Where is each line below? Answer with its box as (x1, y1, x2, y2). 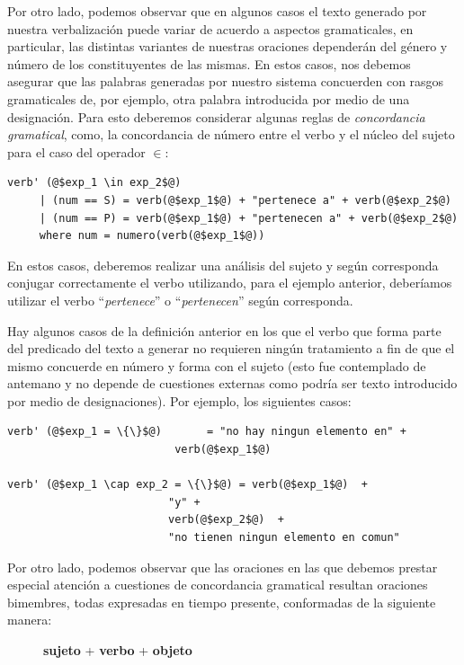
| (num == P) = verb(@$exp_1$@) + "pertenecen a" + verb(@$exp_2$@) (39, 211, 459, 225)
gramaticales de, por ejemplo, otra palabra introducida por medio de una (7, 89, 410, 108)
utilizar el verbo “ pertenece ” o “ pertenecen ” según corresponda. (7, 290, 353, 309)
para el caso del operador (7, 142, 146, 161)
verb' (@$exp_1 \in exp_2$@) (7, 176, 182, 190)
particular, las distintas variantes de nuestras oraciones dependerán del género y (7, 37, 448, 56)
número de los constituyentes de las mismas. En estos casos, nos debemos (7, 54, 411, 73)
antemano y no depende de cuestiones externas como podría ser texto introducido (7, 374, 458, 393)
